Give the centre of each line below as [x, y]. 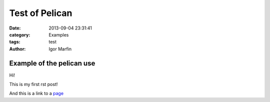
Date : [15, 28]
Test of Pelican [41, 13]
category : [20, 34]
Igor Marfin [60, 49]
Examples [59, 34]
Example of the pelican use [52, 63]
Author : [17, 49]
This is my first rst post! [33, 84]
